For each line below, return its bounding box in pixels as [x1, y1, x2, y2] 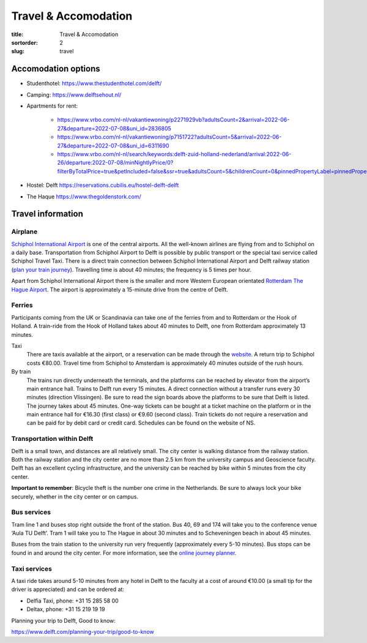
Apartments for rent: [26, 102, 78, 110]
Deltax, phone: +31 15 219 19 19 [26, 606, 105, 613]
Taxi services [11, 564, 52, 573]
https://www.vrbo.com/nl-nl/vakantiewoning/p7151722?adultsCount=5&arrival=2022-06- [57, 133, 282, 141]
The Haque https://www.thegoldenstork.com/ [26, 193, 142, 200]
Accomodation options [11, 64, 100, 74]
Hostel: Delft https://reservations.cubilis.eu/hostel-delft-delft [26, 181, 179, 189]
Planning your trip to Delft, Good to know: [11, 617, 116, 624]
